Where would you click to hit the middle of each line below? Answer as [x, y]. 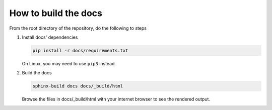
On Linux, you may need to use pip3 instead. [69, 63]
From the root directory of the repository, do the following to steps [78, 28]
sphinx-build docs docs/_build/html [78, 86]
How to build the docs [56, 13]
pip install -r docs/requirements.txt [80, 50]
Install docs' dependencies [50, 37]
